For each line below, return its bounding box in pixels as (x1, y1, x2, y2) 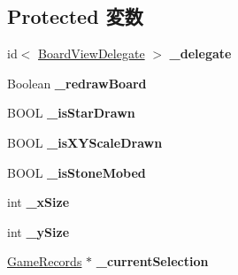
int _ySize (7, 222, 70, 241)
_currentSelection (96, 252, 209, 271)
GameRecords (7, 252, 82, 271)
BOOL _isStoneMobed (7, 163, 146, 181)
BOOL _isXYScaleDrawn (7, 133, 163, 151)
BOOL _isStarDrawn (7, 103, 135, 122)
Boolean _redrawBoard (7, 73, 147, 92)
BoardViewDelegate (38, 44, 145, 63)
